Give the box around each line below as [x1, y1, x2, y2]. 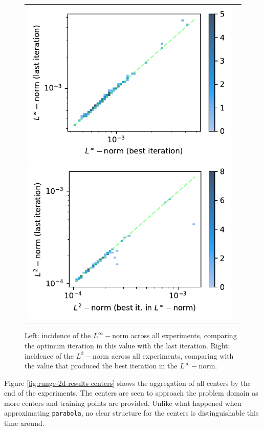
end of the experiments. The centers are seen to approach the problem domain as [4, 387, 258, 398]
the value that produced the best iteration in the [25, 360, 178, 371]
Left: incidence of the [25, 330, 91, 341]
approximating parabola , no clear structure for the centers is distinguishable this [4, 407, 259, 418]
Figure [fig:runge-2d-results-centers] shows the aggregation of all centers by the [4, 377, 251, 388]
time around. [4, 418, 45, 428]
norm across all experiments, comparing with [93, 350, 234, 361]
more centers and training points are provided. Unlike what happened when [4, 397, 242, 408]
